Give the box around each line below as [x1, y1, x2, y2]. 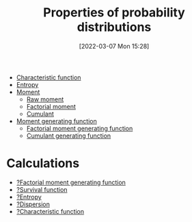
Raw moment [26, 95, 64, 103]
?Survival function [16, 185, 68, 193]
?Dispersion [16, 200, 51, 208]
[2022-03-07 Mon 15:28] [79, 42, 150, 50]
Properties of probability [43, 5, 185, 21]
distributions [77, 19, 152, 35]
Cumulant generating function [26, 132, 111, 140]
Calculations [6, 156, 80, 171]
